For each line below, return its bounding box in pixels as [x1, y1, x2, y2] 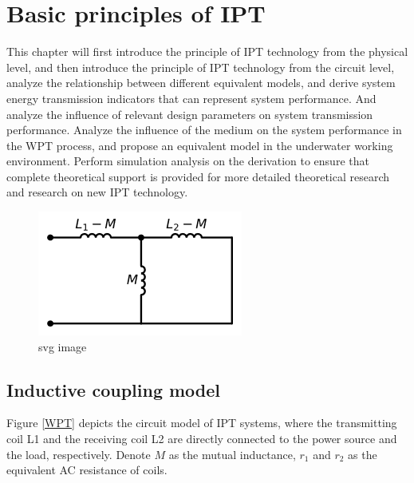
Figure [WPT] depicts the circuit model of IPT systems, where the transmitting [6, 414, 397, 431]
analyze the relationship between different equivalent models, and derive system [6, 74, 396, 91]
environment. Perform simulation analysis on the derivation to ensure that [6, 152, 369, 169]
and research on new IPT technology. [6, 184, 188, 200]
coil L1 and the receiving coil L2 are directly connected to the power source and [6, 430, 397, 447]
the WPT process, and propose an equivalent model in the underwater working [6, 137, 393, 153]
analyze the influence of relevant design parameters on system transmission [6, 105, 373, 122]
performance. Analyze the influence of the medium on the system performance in [6, 121, 402, 138]
